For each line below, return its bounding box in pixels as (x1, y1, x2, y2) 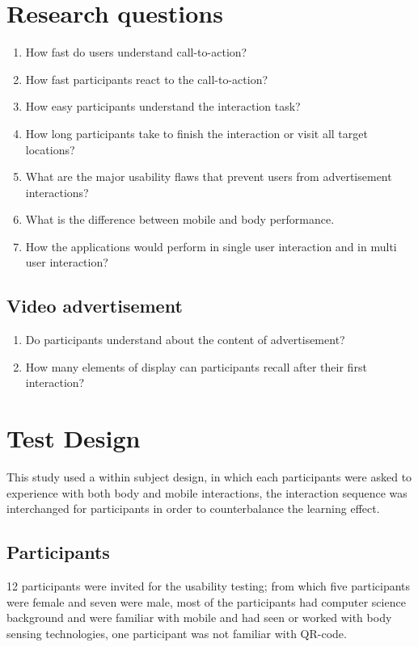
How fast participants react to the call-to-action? (25, 70, 268, 87)
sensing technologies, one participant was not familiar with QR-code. (6, 624, 347, 641)
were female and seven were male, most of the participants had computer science (6, 593, 406, 610)
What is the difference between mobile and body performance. (25, 211, 335, 228)
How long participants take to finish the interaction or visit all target (25, 124, 368, 141)
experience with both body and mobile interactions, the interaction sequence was (6, 484, 407, 501)
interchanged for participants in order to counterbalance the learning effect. (6, 500, 380, 517)
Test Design (6, 422, 141, 455)
